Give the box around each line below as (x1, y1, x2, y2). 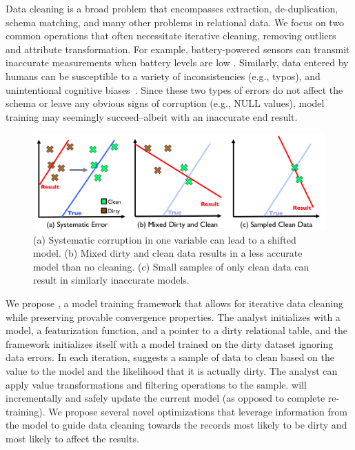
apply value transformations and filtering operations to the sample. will (6, 377, 307, 391)
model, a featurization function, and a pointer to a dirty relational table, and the (6, 323, 348, 337)
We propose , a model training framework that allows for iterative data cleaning (6, 295, 344, 310)
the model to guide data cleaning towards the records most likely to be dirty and (6, 418, 347, 432)
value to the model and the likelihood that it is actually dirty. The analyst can (6, 363, 338, 378)
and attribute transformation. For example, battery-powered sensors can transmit (6, 41, 350, 56)
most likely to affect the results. (6, 431, 139, 445)
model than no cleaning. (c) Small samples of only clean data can (33, 259, 310, 273)
